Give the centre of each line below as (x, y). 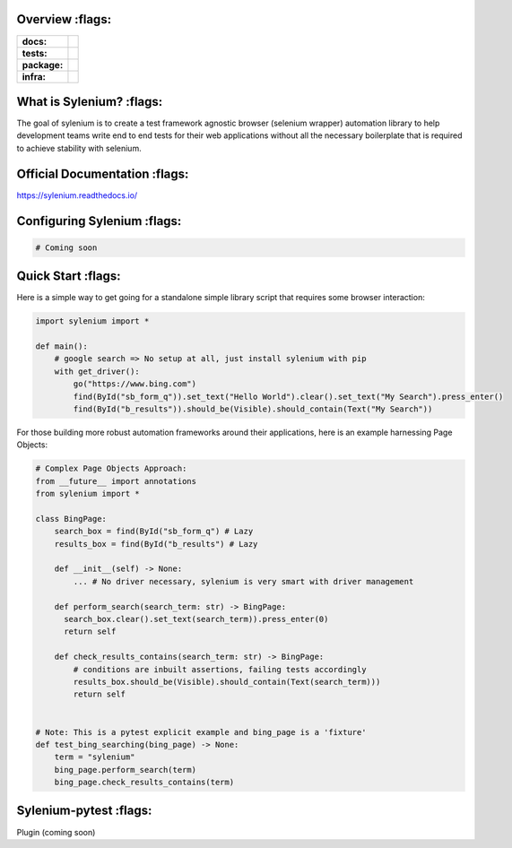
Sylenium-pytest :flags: (84, 811)
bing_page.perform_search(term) (126, 770)
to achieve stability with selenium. (79, 148)
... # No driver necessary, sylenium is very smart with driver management (243, 581)
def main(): (62, 346)
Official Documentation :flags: (103, 173)
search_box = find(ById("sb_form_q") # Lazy (154, 532)
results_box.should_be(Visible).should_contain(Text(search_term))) (227, 682)
